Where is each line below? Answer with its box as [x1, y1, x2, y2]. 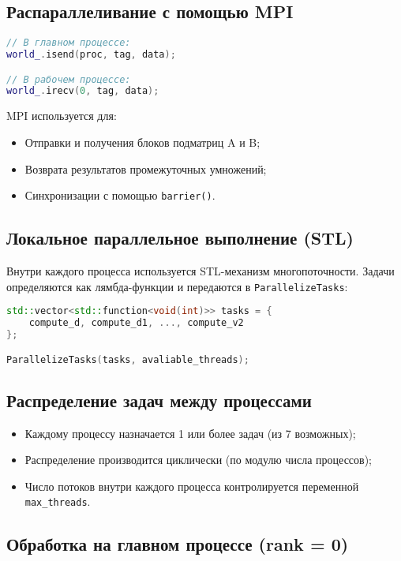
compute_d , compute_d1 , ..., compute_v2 [28, 317, 244, 329]
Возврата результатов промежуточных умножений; [24, 160, 267, 177]
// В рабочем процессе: [6, 73, 131, 85]
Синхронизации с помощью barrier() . [24, 187, 215, 204]
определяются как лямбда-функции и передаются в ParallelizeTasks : [6, 278, 348, 294]
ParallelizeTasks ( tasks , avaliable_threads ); [6, 353, 249, 365]
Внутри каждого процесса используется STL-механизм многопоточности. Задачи [6, 263, 395, 279]
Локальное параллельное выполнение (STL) [6, 226, 354, 250]
